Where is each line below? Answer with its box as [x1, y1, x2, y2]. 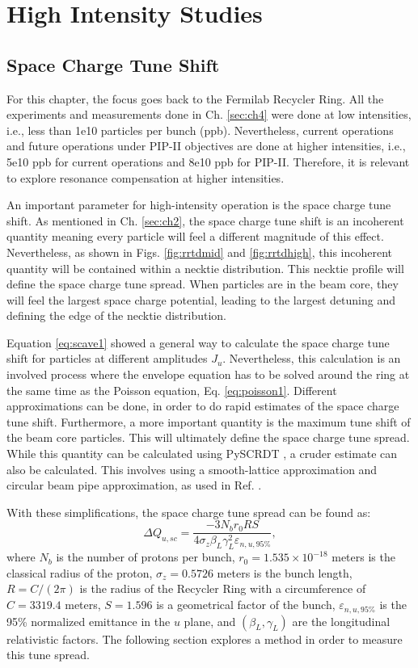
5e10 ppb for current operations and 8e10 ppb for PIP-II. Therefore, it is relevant [6, 153, 410, 170]
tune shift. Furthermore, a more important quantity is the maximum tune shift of [6, 413, 411, 430]
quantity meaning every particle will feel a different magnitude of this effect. [6, 228, 384, 245]
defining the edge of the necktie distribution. [6, 307, 226, 324]
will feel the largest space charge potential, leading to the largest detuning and [6, 291, 396, 308]
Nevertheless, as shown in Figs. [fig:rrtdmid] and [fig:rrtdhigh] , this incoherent [6, 243, 393, 260]
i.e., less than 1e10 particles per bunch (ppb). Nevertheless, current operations [6, 121, 394, 138]
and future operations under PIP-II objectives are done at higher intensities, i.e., [6, 137, 406, 154]
